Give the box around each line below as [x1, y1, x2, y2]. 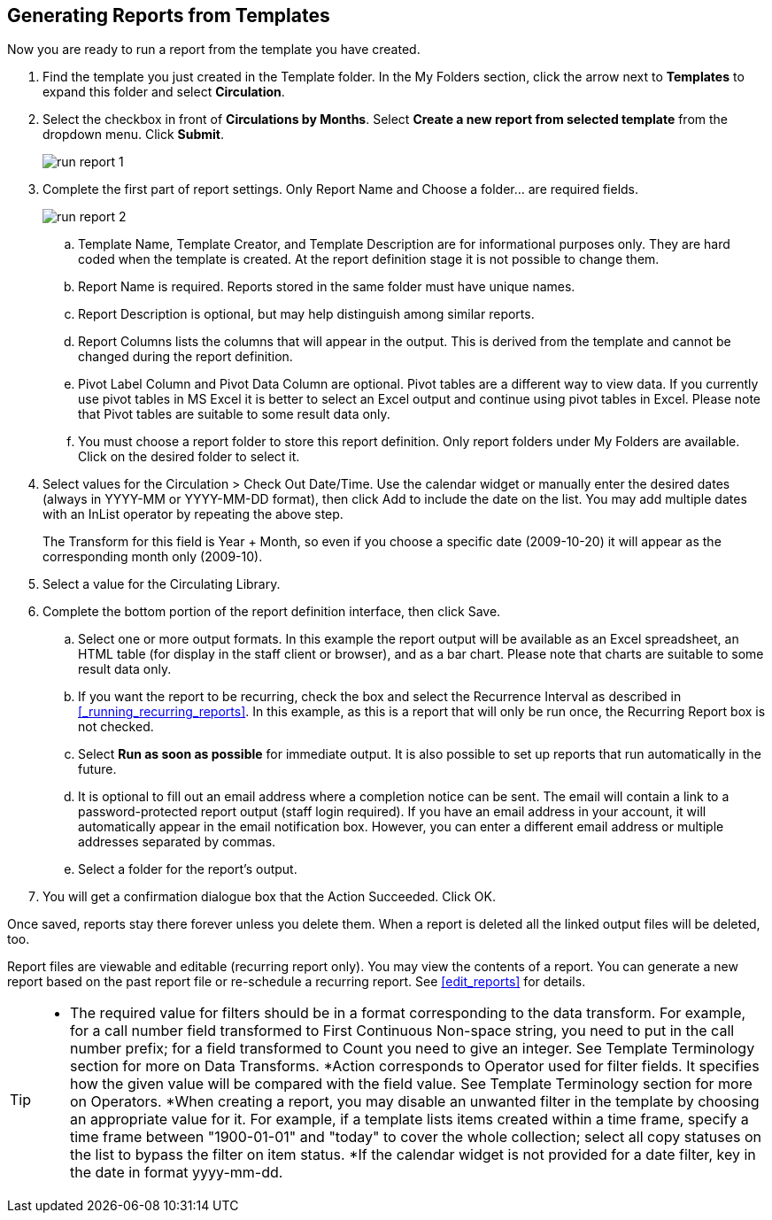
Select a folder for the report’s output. [78, 861, 297, 877]
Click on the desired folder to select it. [78, 449, 300, 465]
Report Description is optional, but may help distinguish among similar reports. [78, 306, 535, 322]
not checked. [78, 719, 154, 735]
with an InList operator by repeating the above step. [42, 506, 344, 522]
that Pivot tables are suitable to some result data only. [78, 406, 390, 422]
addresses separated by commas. [78, 834, 276, 850]
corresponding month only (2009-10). [42, 549, 263, 565]
